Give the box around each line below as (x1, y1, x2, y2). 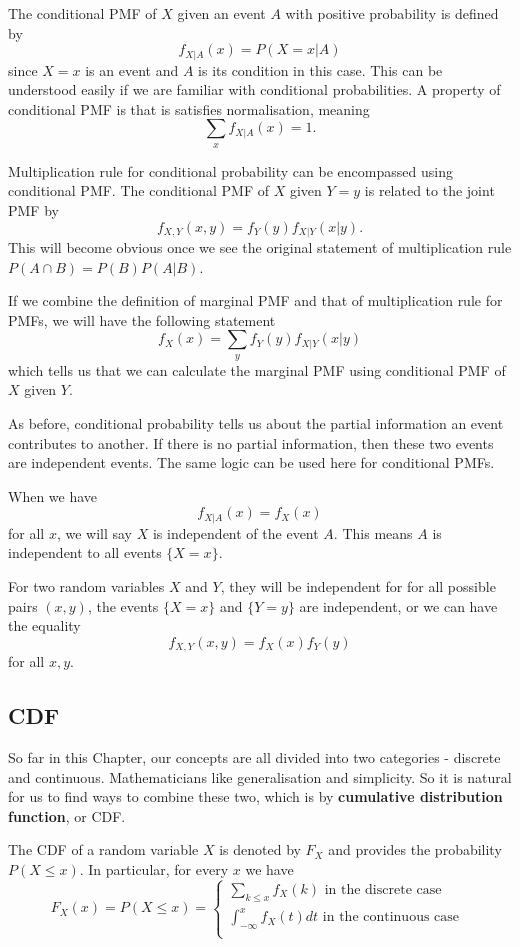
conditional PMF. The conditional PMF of (8, 180, 270, 201)
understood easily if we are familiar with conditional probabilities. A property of (8, 79, 501, 100)
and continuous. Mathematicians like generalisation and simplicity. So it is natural (8, 766, 512, 787)
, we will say (56, 522, 133, 543)
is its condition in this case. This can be (198, 59, 443, 80)
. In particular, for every (79, 859, 229, 880)
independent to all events (8, 542, 162, 563)
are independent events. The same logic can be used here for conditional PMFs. (8, 452, 495, 473)
